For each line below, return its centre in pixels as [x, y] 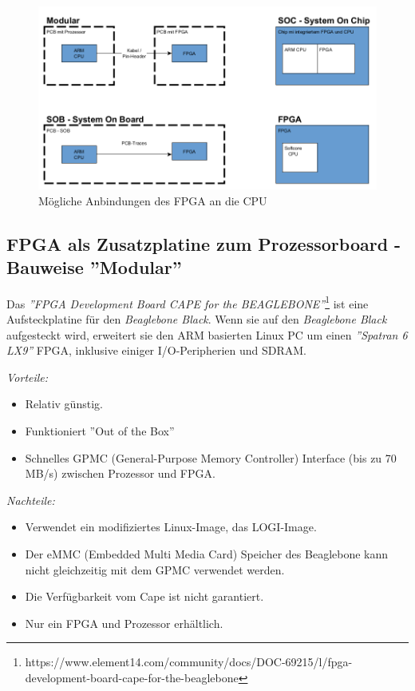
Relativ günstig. [64, 404]
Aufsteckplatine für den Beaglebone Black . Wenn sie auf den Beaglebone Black [197, 319]
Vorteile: [28, 377]
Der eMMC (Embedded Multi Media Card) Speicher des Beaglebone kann [207, 553]
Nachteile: [31, 500]
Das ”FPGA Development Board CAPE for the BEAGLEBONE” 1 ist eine [188, 302]
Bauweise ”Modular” [94, 266]
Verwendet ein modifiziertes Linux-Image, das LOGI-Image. [171, 527]
